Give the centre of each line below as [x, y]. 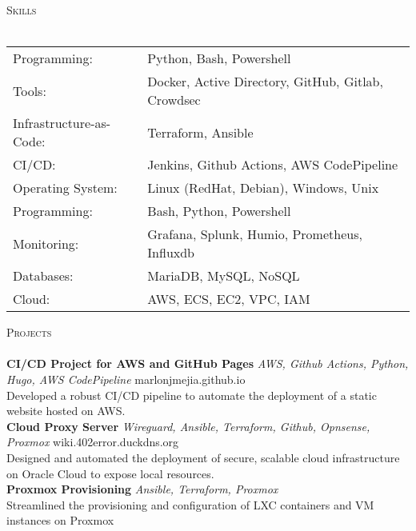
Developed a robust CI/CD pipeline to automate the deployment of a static [192, 395]
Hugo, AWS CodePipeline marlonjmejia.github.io [126, 379]
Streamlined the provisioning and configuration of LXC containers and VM [190, 504]
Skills [22, 10]
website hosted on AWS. [66, 411]
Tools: [30, 90]
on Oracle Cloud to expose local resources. [110, 473]
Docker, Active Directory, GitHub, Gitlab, [265, 82]
